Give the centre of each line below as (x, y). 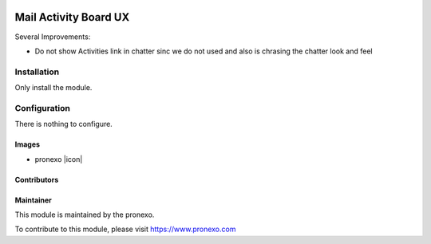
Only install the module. (53, 88)
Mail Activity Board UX (72, 17)
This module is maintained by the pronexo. (85, 214)
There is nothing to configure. (64, 124)
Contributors (37, 179)
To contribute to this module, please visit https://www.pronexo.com (125, 229)
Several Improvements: (53, 37)
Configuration (43, 108)
